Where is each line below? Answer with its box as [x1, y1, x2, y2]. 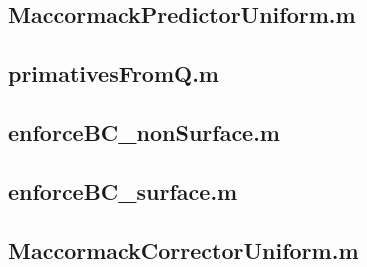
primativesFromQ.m [8, 58, 219, 89]
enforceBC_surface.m [8, 175, 238, 206]
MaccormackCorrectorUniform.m [8, 234, 359, 265]
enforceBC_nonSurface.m [8, 116, 280, 147]
